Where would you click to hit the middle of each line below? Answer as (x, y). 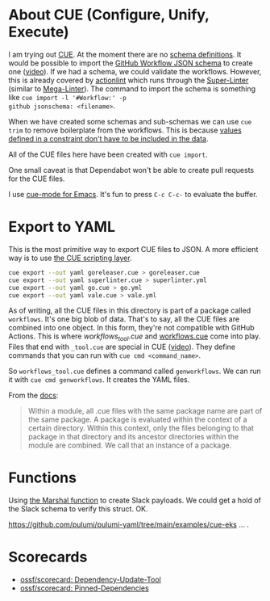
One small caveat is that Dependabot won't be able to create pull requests (131, 170)
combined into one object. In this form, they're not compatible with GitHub (131, 328)
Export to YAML (62, 227)
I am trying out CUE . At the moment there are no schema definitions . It (125, 54)
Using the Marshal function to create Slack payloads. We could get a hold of (135, 500)
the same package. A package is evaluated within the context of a (137, 420)
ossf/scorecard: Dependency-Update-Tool (90, 580)
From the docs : (33, 395)
